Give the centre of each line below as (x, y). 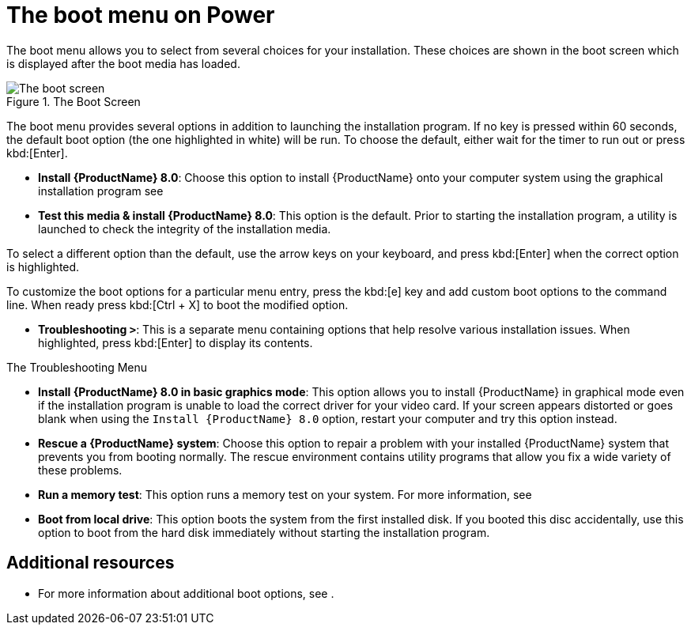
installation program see (101, 191)
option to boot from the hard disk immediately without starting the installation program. (264, 532)
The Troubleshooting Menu (77, 367)
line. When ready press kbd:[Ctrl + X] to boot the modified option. (177, 304)
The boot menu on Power (141, 15)
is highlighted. (43, 266)
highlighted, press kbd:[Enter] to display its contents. (176, 342)
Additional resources (91, 563)
